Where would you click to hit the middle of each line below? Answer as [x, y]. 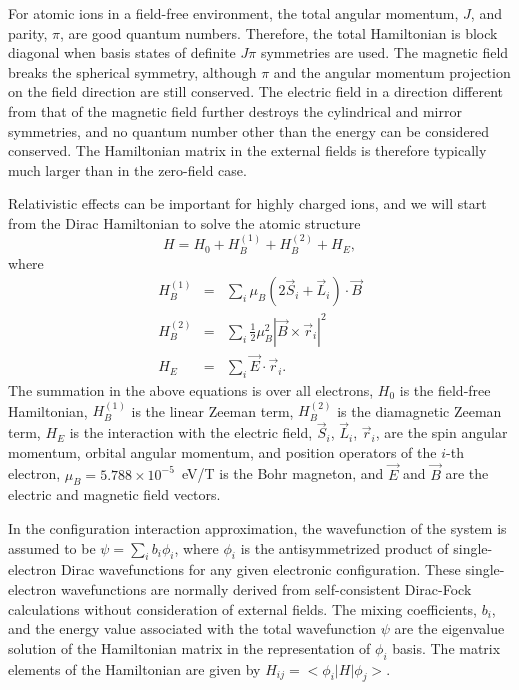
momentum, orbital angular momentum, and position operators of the [222, 451]
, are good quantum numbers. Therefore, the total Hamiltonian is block [279, 32]
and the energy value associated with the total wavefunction [192, 628]
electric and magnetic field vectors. [114, 494]
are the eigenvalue [449, 628]
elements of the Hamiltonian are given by [134, 668]
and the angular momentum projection [392, 71]
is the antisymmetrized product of [344, 547]
